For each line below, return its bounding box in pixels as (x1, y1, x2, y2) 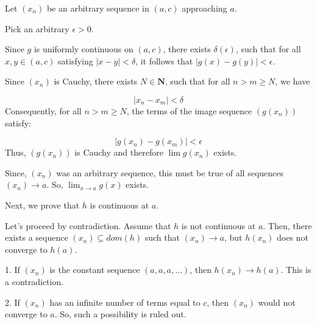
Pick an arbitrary (5, 22, 69, 35)
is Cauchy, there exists (54, 75, 138, 88)
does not (277, 231, 308, 244)
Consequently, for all (5, 104, 82, 117)
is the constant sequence (49, 263, 140, 276)
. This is (280, 263, 312, 276)
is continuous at (90, 198, 149, 211)
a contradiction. (5, 275, 64, 288)
